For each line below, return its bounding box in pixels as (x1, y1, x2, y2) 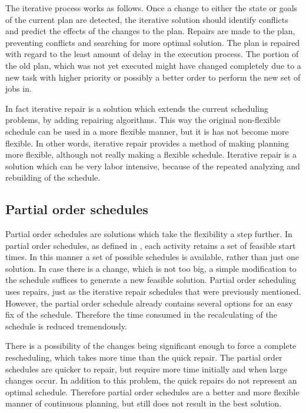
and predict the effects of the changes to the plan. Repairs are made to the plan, (5, 25, 295, 37)
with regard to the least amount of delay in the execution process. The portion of (5, 48, 299, 60)
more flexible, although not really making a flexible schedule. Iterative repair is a (5, 148, 297, 161)
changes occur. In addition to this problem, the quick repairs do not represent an (5, 374, 297, 387)
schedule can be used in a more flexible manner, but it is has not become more (5, 125, 289, 137)
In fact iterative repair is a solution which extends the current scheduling (5, 102, 268, 114)
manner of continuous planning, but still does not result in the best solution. (5, 397, 282, 409)
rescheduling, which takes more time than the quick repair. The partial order (5, 351, 282, 364)
